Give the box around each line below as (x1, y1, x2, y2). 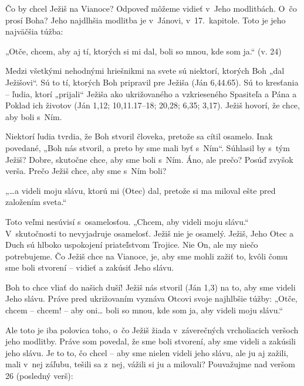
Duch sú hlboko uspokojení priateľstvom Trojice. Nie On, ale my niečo (5, 238, 258, 251)
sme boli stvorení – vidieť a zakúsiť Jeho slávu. (5, 261, 174, 274)
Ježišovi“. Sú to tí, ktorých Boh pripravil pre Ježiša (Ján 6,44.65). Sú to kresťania (5, 76, 299, 88)
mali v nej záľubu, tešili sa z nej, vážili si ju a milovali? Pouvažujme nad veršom (5, 358, 296, 370)
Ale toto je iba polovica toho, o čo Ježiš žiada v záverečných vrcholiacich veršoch (5, 323, 299, 336)
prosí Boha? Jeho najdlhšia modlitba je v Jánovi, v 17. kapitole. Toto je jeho (5, 13, 286, 26)
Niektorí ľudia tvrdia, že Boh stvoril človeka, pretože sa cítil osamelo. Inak (5, 130, 273, 142)
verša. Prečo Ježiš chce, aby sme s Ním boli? (5, 165, 167, 177)
